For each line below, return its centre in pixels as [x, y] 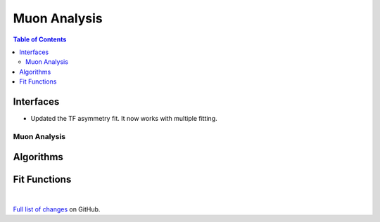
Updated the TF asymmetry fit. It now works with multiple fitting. [124, 119]
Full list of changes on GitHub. [57, 209]
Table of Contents [40, 39]
